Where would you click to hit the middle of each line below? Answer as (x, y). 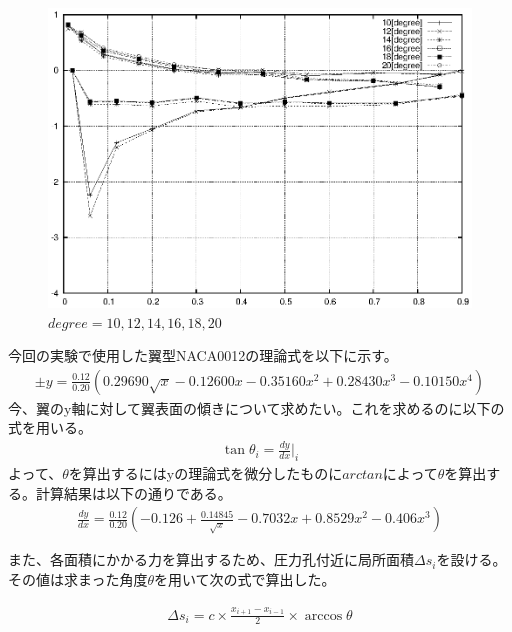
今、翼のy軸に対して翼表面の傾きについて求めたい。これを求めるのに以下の (256, 407)
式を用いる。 (50, 427)
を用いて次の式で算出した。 (245, 578)
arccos (323, 615)
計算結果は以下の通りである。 (133, 492)
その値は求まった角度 (78, 578)
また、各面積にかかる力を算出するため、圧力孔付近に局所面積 (211, 559)
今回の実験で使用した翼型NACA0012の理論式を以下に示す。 (203, 355)
